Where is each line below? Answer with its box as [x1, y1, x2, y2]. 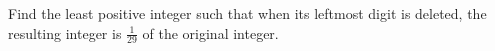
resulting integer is [8, 22, 122, 43]
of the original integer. [142, 22, 279, 43]
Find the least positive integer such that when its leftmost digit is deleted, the [8, 3, 487, 23]
